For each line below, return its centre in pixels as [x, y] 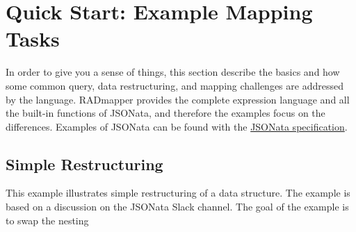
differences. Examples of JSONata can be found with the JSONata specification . [177, 126]
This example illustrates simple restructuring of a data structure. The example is [178, 193]
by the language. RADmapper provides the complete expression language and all [178, 99]
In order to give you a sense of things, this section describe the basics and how [173, 72]
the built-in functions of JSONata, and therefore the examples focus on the [165, 113]
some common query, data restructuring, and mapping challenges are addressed [175, 85]
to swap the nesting [47, 220]
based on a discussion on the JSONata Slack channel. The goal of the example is [177, 207]
